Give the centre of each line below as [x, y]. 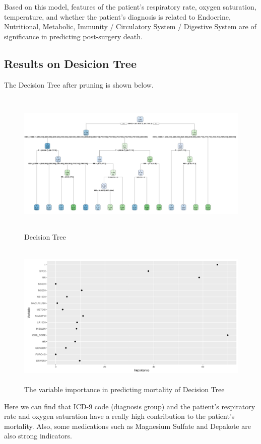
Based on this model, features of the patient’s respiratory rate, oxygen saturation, [130, 7]
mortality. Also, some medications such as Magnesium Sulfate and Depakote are [127, 426]
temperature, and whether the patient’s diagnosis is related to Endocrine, [117, 16]
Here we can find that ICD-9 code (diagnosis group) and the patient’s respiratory [130, 406]
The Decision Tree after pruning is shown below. [79, 84]
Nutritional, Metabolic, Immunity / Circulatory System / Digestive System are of [130, 26]
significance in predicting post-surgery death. [73, 36]
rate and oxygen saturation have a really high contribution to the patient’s [119, 416]
